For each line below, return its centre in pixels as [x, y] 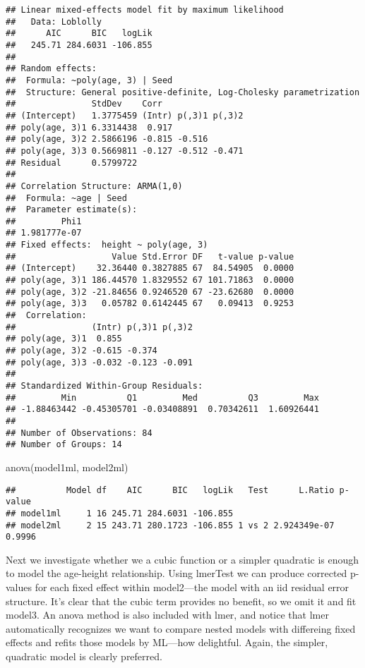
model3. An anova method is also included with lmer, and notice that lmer [167, 615]
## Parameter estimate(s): [72, 210]
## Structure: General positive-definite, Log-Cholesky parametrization [183, 92]
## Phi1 [44, 221]
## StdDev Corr [84, 104]
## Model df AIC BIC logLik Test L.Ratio [170, 490]
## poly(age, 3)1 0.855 [64, 339]
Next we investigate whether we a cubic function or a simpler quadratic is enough [182, 559]
